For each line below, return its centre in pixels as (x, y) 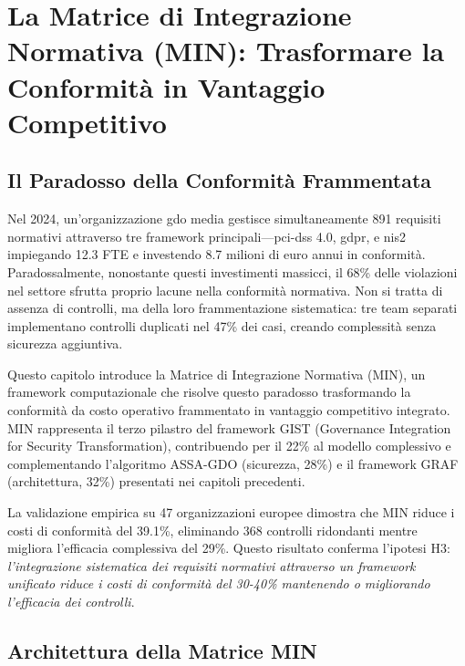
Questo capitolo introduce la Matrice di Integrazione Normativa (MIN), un (217, 374)
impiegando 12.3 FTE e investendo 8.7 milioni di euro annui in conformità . (217, 254)
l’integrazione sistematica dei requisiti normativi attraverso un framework (212, 565)
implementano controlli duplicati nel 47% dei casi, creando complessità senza (222, 325)
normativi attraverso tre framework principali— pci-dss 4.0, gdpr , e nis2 (207, 236)
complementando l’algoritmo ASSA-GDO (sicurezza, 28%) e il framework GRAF (233, 463)
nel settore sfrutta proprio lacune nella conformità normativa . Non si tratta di (225, 290)
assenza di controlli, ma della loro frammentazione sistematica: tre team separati (232, 308)
